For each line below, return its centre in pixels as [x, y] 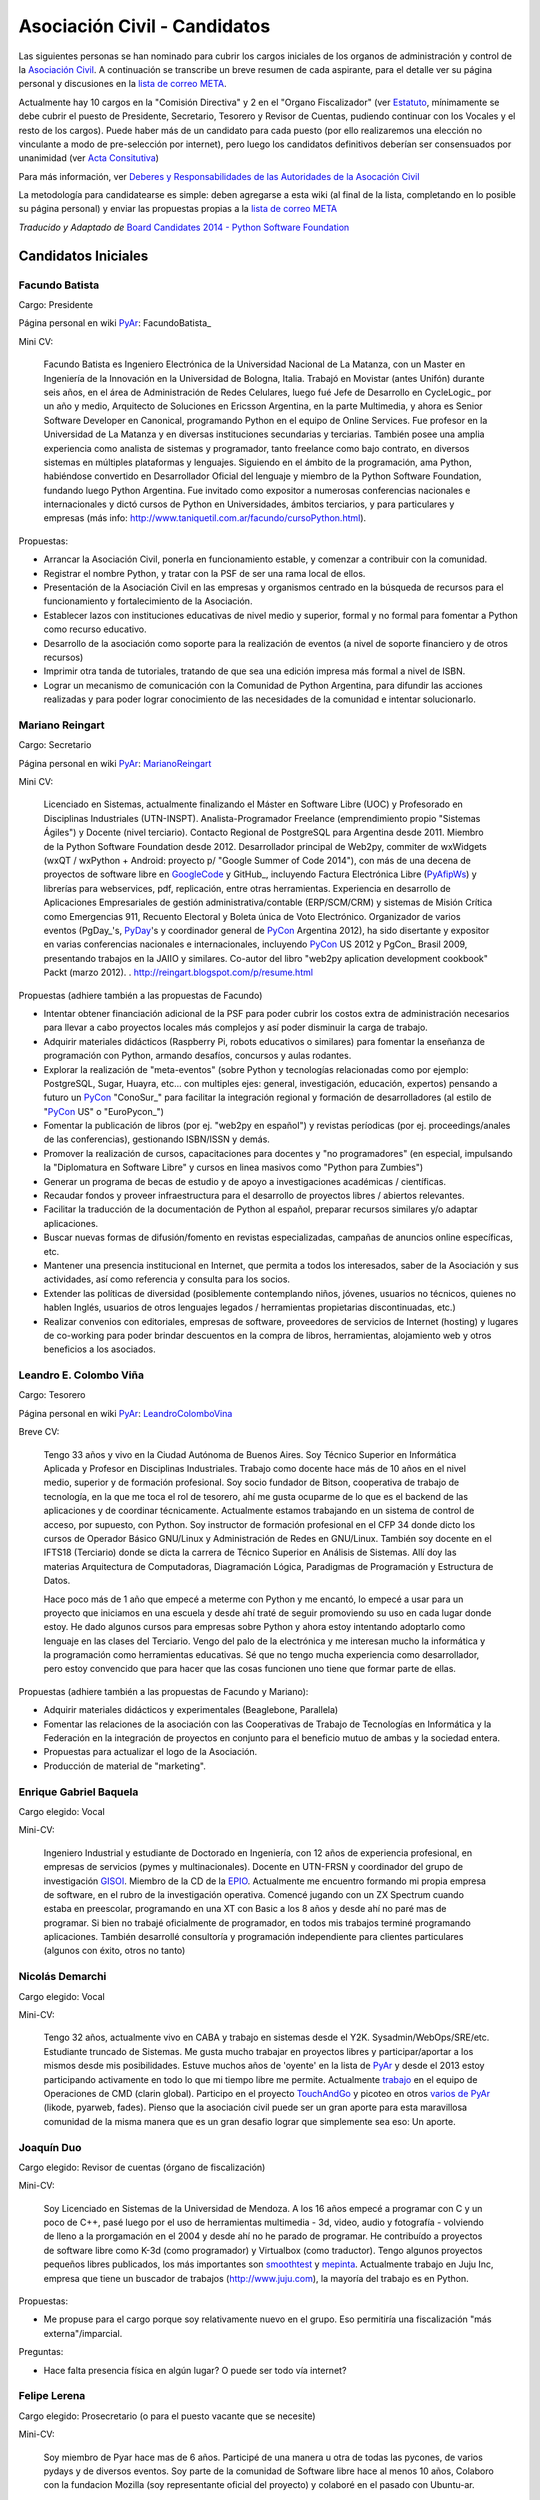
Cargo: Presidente [56, 304]
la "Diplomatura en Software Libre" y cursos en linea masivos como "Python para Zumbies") [233, 1167]
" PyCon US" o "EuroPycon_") [104, 1111]
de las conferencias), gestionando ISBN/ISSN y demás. [156, 1139]
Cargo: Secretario [55, 745]
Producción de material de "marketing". [125, 1766]
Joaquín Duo [50, 2147]
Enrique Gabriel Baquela [78, 1792]
